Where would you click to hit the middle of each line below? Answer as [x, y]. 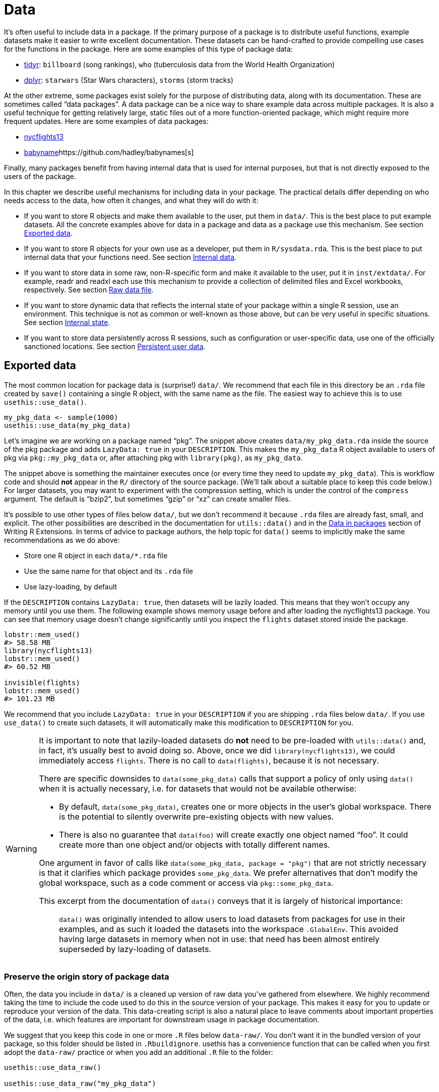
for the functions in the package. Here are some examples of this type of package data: [149, 49]
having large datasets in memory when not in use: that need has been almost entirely [219, 939]
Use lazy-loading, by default [71, 586]
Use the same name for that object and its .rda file [109, 571]
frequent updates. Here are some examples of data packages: [106, 121]
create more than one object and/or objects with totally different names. [194, 844]
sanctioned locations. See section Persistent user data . [115, 346]
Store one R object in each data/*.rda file [96, 555]
